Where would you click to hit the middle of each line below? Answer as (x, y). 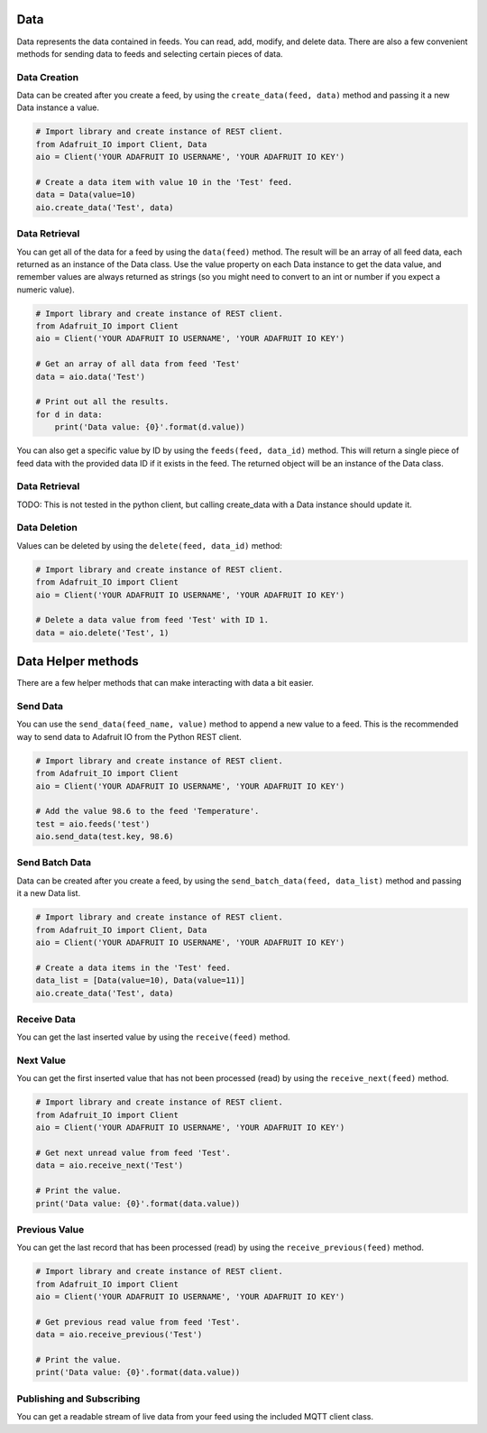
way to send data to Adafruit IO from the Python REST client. (129, 736)
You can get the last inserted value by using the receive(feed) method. (153, 1037)
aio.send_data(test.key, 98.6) (105, 837)
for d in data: (69, 414)
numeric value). (46, 290)
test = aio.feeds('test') (93, 824)
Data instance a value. (58, 107)
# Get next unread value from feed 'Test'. (133, 1153)
